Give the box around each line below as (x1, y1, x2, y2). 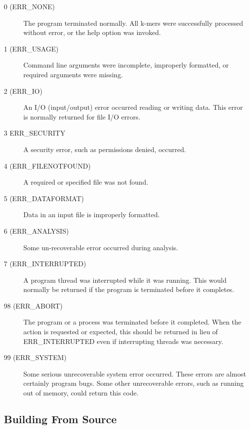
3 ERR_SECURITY (4, 128, 66, 138)
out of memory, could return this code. (23, 388, 139, 398)
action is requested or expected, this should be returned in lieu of (23, 326, 218, 337)
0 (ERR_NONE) (4, 1, 55, 11)
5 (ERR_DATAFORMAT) (4, 193, 84, 203)
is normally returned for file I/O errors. (23, 111, 141, 121)
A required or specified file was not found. (23, 177, 148, 187)
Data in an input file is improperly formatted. (23, 209, 160, 220)
